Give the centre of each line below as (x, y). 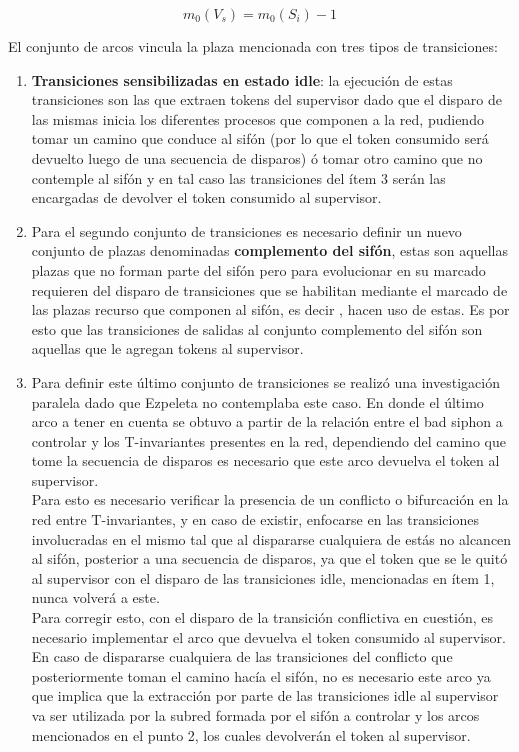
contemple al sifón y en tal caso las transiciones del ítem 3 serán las (238, 177)
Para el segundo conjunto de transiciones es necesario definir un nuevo (246, 230)
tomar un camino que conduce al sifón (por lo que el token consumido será (260, 138)
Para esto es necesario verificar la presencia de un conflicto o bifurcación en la (270, 499)
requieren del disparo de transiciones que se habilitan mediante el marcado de (269, 289)
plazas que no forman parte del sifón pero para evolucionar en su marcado (258, 269)
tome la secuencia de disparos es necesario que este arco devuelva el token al (265, 460)
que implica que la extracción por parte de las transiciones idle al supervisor (265, 695)
